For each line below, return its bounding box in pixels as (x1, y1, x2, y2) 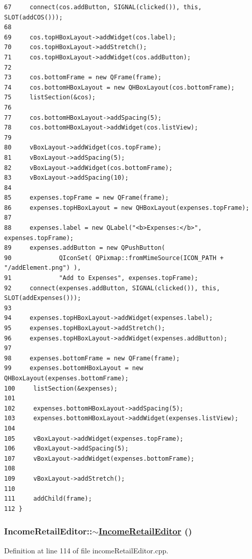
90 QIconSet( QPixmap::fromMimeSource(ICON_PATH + (4, 254, 224, 262)
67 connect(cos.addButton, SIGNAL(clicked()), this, (4, 4, 202, 11)
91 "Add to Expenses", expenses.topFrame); (4, 274, 198, 282)
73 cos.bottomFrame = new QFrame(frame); (4, 74, 162, 81)
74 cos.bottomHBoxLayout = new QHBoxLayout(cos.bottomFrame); (4, 83, 235, 91)
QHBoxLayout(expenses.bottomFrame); (4, 374, 129, 382)
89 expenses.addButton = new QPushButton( (4, 244, 165, 252)
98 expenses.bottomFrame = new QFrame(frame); (4, 354, 180, 362)
